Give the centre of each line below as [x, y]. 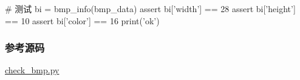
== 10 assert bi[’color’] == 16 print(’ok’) [82, 20]
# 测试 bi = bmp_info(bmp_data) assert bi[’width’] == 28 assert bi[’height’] [150, 8]
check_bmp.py [32, 70]
